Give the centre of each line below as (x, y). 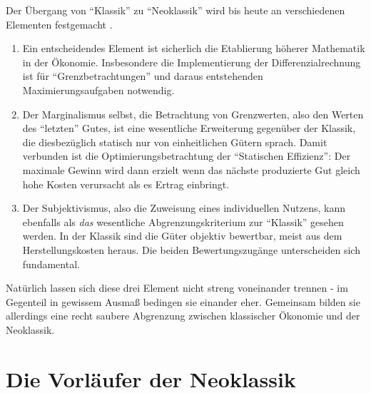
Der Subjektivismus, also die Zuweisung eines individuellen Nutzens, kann (184, 208)
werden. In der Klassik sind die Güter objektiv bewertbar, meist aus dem (182, 236)
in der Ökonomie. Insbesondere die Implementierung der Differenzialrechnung (192, 62)
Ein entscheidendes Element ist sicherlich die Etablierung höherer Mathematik (194, 48)
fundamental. (51, 264)
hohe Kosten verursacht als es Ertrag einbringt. (126, 184)
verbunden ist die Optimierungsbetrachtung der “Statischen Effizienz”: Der (187, 156)
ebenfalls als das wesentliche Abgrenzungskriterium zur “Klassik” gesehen (183, 221)
